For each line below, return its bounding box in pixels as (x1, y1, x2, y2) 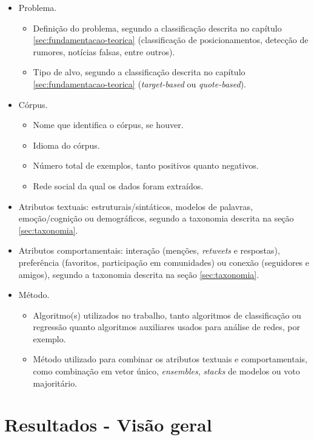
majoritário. (33, 376, 78, 389)
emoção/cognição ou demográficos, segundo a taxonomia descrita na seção (18, 212, 294, 225)
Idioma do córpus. (33, 138, 100, 151)
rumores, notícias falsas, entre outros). (33, 45, 175, 58)
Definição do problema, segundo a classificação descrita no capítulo (33, 21, 282, 34)
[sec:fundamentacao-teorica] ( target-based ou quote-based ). (33, 77, 247, 90)
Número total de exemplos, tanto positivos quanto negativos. (33, 159, 259, 172)
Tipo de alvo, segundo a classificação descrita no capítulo (33, 66, 246, 78)
